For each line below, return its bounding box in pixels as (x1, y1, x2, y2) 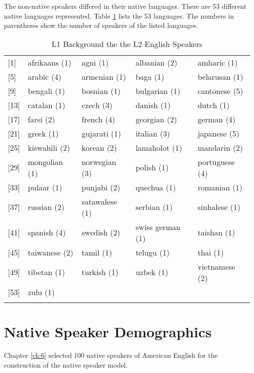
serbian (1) (135, 201, 173, 213)
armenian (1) (82, 70, 126, 82)
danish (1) (135, 99, 170, 111)
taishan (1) (197, 227, 235, 238)
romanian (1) (197, 181, 243, 193)
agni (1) (82, 56, 109, 68)
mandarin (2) (197, 141, 243, 153)
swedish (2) (82, 227, 121, 238)
